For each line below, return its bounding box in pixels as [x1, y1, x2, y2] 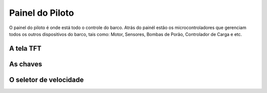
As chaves [9, 60, 42, 68]
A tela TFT [9, 44, 42, 53]
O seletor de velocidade [9, 75, 84, 84]
